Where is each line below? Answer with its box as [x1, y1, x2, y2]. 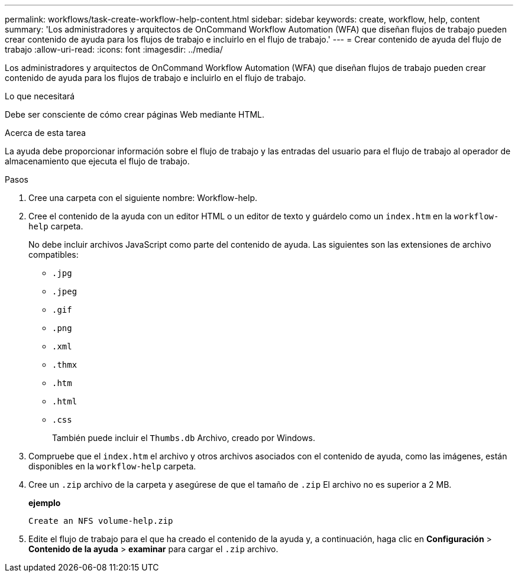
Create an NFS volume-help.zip [28, 516, 173, 526]
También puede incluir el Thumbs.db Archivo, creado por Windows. [52, 433, 316, 443]
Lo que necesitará [5, 91, 75, 101]
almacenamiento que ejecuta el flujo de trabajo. [5, 156, 190, 166]
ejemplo [28, 498, 61, 508]
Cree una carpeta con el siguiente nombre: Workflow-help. [28, 193, 258, 203]
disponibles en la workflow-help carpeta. [28, 461, 196, 471]
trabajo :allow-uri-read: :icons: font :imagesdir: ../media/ [5, 44, 223, 54]
